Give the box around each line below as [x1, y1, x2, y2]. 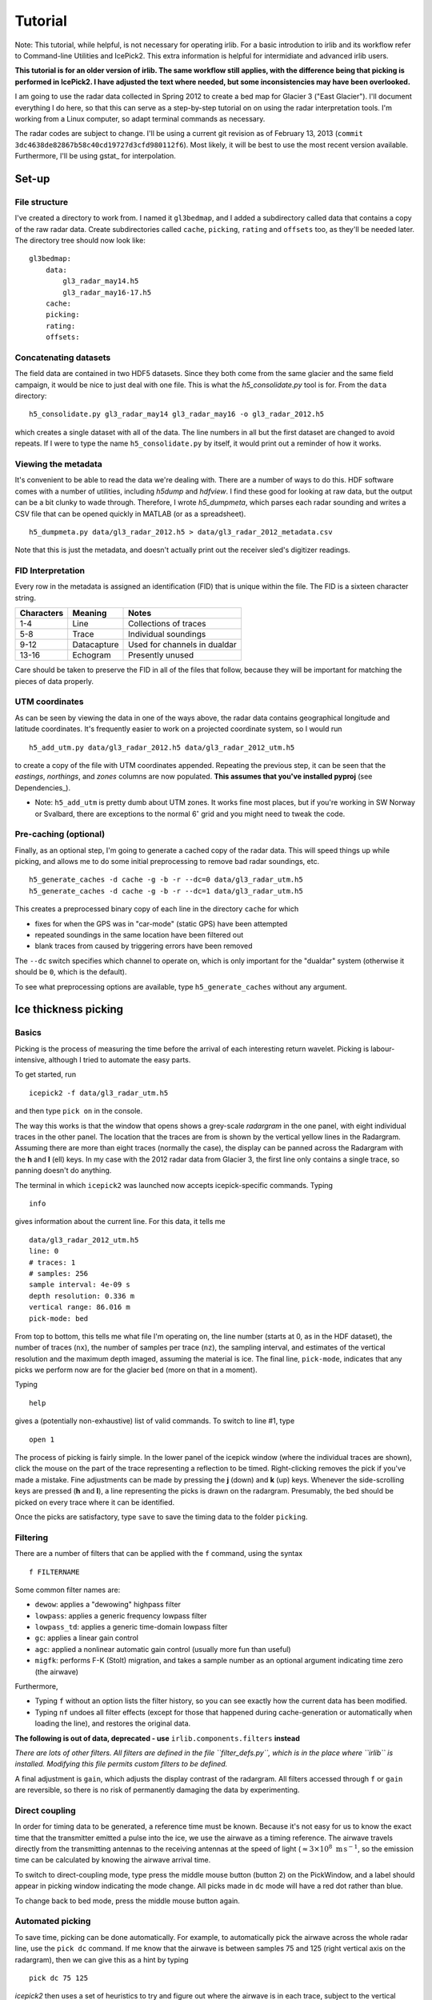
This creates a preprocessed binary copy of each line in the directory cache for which [14, 904, 299, 914]
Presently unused [128, 650, 194, 661]
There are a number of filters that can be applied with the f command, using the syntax [14, 1549, 303, 1558]
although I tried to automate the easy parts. [48, 1055, 191, 1065]
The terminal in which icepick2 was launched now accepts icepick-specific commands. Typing [14, 1180, 334, 1190]
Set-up [14, 172, 50, 186]
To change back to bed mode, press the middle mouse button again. [14, 1896, 240, 1906]
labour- [370, 1044, 395, 1054]
